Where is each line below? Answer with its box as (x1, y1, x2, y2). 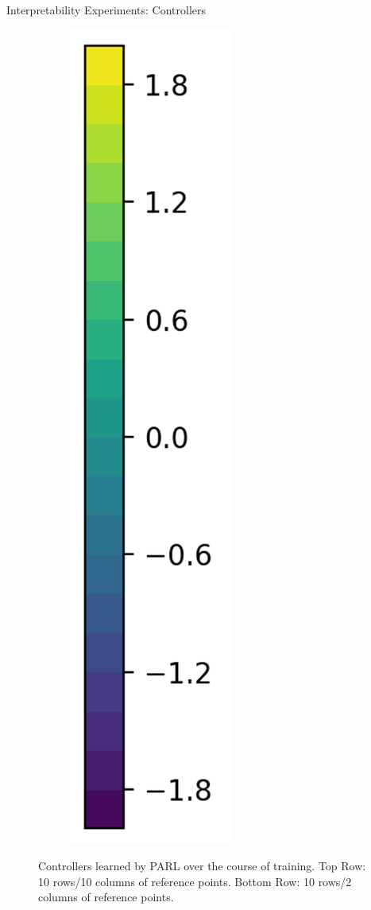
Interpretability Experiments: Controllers (6, 2, 207, 17)
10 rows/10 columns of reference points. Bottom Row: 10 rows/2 (38, 873, 352, 889)
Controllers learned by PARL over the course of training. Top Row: (38, 857, 366, 874)
